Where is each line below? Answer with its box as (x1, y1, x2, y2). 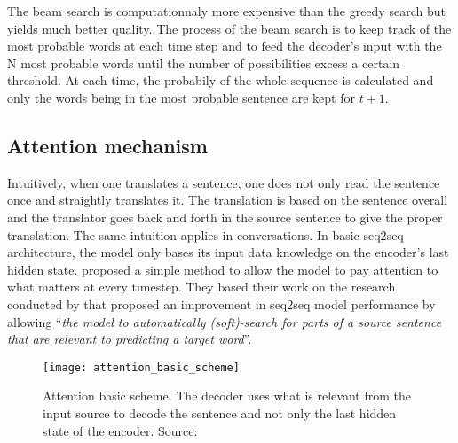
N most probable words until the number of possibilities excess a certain (7, 53, 400, 72)
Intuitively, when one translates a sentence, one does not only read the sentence (7, 173, 440, 191)
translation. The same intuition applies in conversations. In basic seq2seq (7, 225, 404, 244)
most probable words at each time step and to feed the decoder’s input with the (7, 36, 442, 55)
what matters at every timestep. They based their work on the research (7, 277, 396, 296)
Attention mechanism (7, 131, 208, 159)
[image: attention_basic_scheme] (43, 361, 240, 374)
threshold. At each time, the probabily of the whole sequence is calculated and (7, 71, 434, 89)
